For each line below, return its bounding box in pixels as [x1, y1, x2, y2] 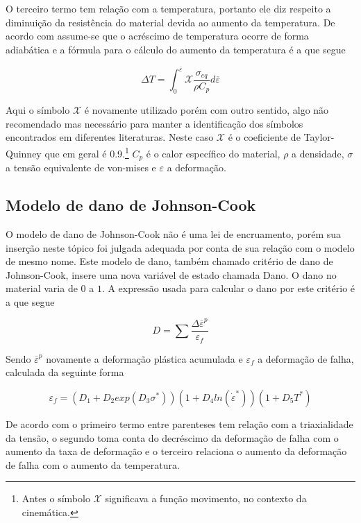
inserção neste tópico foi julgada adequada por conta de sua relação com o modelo [6, 240, 355, 255]
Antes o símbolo [22, 491, 90, 506]
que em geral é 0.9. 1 [44, 144, 129, 160]
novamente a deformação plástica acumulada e [46, 351, 243, 366]
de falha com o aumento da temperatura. [6, 457, 180, 472]
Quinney [6, 146, 42, 160]
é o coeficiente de [228, 130, 301, 144]
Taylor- [303, 130, 335, 144]
